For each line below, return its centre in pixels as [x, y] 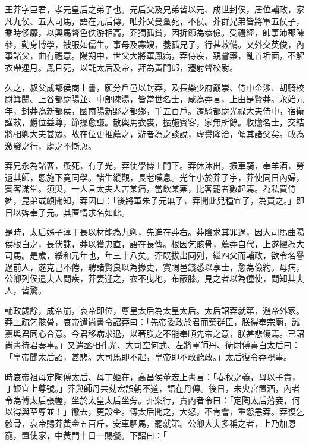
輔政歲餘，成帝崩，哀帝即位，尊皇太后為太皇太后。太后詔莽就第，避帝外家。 [154, 310]
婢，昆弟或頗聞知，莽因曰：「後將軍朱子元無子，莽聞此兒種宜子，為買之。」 [150, 200]
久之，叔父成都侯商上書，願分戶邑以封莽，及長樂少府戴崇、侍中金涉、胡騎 [150, 87]
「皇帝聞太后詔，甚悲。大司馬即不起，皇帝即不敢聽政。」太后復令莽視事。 [148, 357]
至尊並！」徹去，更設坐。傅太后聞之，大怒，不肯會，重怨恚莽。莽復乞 [167, 411]
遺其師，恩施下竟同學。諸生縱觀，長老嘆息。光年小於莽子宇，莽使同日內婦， [154, 177]
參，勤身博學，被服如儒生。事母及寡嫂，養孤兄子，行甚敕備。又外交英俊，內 [154, 44]
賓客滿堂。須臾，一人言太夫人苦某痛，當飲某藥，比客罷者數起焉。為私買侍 [150, 189]
